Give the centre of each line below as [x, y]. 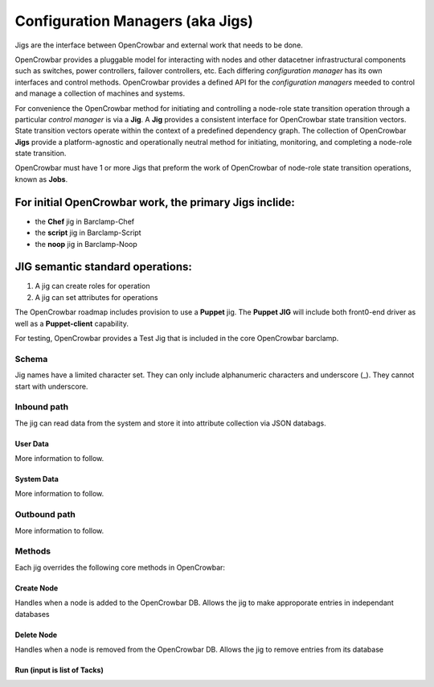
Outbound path [45, 515]
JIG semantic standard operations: [104, 267]
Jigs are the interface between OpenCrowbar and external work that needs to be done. [159, 45]
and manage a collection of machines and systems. [100, 93]
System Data [37, 479]
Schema [31, 359]
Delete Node [36, 635]
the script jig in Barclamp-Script [88, 232]
